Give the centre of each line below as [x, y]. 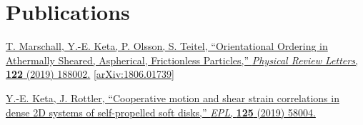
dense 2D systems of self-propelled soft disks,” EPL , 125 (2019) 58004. [161, 112]
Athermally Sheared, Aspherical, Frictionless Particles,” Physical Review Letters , [182, 60]
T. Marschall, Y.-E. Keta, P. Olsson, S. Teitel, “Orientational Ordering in [167, 46]
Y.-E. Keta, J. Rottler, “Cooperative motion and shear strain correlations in [173, 97]
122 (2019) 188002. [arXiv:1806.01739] [90, 74]
